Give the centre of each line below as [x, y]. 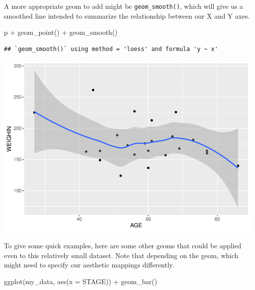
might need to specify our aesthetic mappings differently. [89, 265]
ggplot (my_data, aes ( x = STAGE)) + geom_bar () [81, 281]
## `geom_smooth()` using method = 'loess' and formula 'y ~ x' [111, 49]
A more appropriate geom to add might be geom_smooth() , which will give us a [124, 6]
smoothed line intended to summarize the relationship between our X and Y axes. [127, 15]
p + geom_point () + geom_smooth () [61, 32]
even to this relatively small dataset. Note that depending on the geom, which [121, 255]
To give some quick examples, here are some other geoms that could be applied [123, 245]
